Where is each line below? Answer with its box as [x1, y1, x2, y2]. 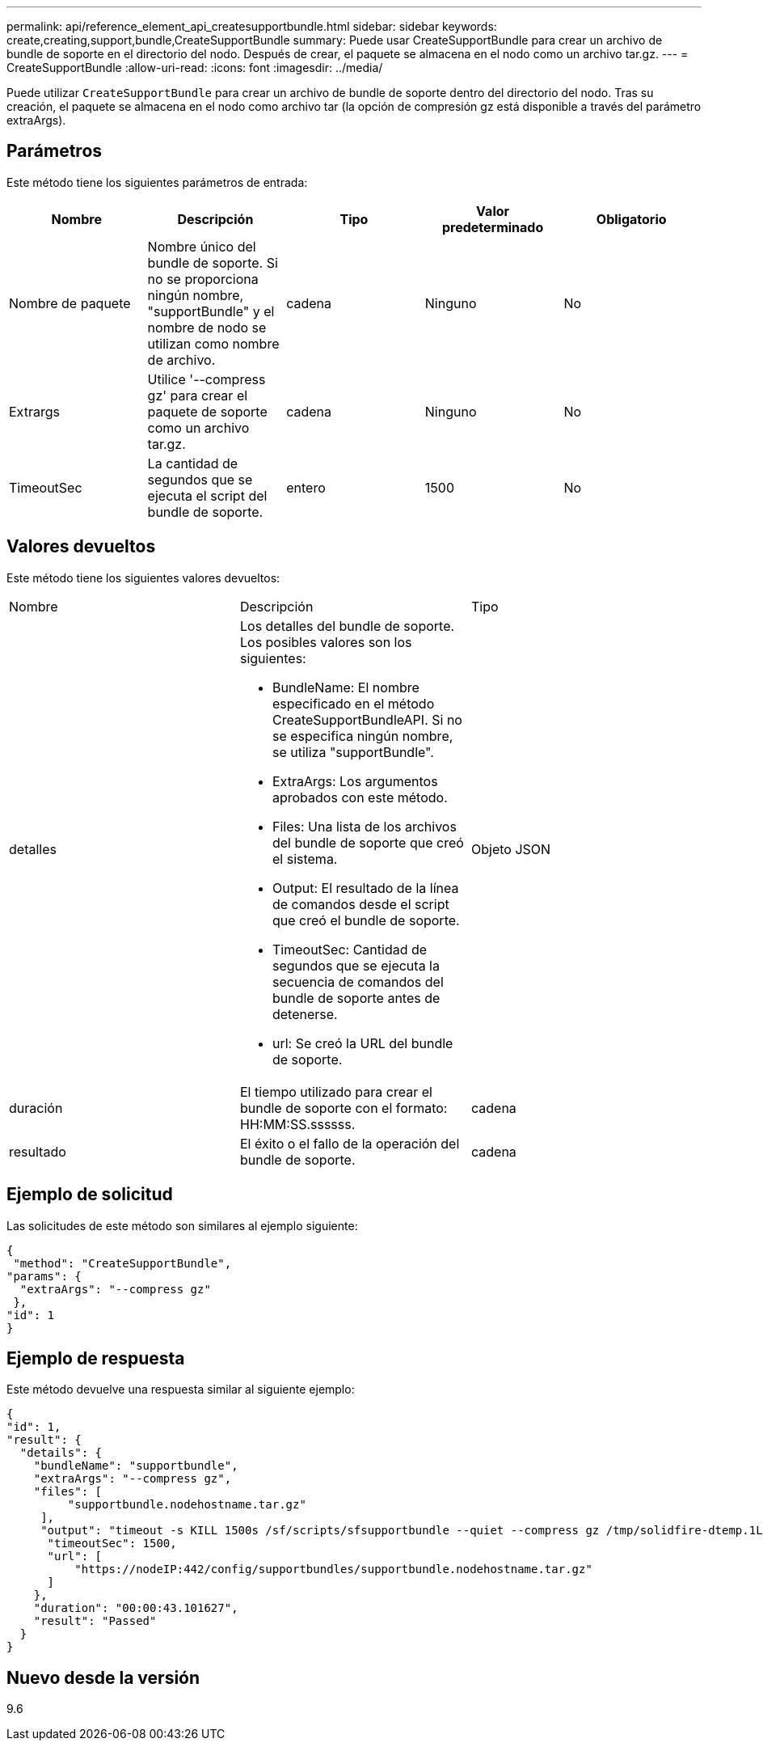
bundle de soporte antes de [272, 989, 441, 1006]
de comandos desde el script [272, 895, 449, 912]
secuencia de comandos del [272, 973, 444, 990]
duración [9, 1099, 63, 1116]
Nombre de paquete [9, 294, 131, 311]
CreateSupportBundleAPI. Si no [272, 711, 462, 728]
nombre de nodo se [147, 319, 267, 336]
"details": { [19, 1446, 103, 1460]
